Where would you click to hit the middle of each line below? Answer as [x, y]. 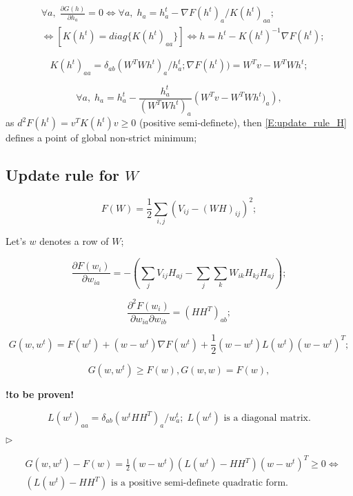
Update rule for [62, 175]
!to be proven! [40, 394]
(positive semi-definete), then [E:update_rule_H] [243, 122]
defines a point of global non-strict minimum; [101, 138]
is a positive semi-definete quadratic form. [200, 483]
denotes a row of [74, 240]
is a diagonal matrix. [267, 418]
